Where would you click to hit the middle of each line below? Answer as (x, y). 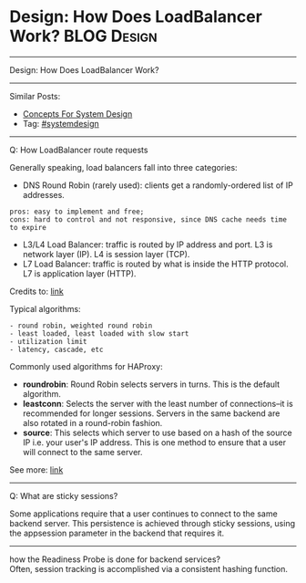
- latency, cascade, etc (56, 349)
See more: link (36, 469)
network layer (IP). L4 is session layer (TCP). (106, 254)
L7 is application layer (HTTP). (79, 273)
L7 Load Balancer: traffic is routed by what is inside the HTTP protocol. (155, 264)
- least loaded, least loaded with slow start (99, 333)
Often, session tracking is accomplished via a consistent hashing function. (149, 568)
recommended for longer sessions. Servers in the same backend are (151, 413)
